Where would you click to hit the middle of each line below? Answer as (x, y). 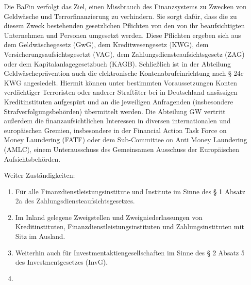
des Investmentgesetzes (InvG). (61, 262)
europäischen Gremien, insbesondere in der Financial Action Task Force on (115, 130)
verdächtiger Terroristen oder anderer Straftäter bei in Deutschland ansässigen (121, 92)
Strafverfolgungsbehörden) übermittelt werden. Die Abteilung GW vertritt (115, 111)
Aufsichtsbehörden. (32, 159)
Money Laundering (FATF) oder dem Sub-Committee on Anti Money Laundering (125, 140)
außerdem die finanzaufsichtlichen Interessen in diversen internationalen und (117, 121)
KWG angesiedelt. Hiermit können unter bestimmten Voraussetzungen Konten (121, 82)
